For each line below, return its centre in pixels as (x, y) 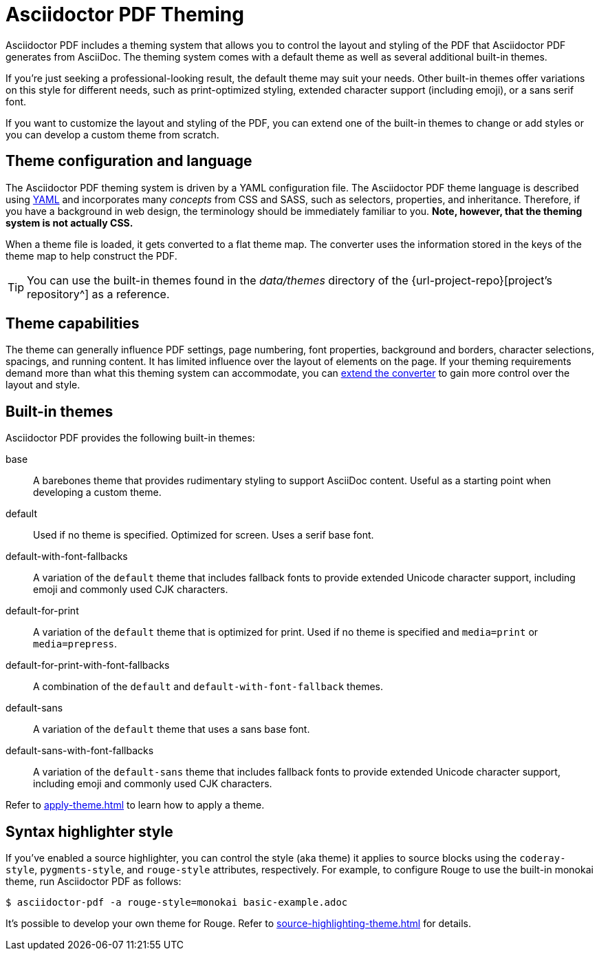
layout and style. (43, 385)
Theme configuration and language (129, 161)
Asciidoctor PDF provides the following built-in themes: (130, 438)
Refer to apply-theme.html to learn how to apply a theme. (135, 805)
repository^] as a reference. (98, 294)
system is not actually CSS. (69, 222)
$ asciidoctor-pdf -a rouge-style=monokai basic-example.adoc (177, 903)
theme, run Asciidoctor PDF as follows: (94, 882)
